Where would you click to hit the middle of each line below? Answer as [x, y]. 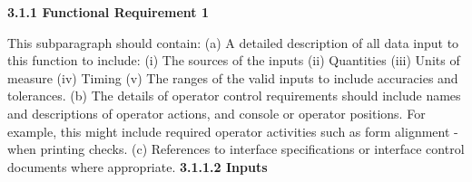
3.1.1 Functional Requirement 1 [108, 12]
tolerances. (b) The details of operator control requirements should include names [234, 96]
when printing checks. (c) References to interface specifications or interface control [236, 149]
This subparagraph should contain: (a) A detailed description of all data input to [233, 42]
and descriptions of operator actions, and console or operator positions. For [216, 113]
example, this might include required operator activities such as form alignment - [233, 131]
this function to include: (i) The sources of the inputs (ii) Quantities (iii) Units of [234, 60]
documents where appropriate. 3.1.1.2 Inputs [138, 166]
